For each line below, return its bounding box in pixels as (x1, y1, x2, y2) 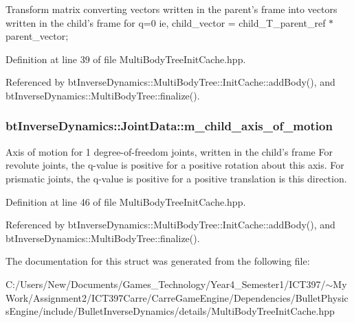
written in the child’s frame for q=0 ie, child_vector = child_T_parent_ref (5, 15, 326, 29)
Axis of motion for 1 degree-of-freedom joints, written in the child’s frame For (5, 144, 333, 158)
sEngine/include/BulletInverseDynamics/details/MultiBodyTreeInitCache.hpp (5, 304, 335, 318)
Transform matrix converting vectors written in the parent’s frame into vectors (5, 2, 338, 16)
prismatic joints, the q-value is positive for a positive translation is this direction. (5, 171, 347, 185)
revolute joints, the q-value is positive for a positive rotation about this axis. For (5, 158, 344, 172)
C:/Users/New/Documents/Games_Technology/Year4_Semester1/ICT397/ (5, 276, 326, 291)
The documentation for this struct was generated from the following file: (5, 254, 310, 268)
